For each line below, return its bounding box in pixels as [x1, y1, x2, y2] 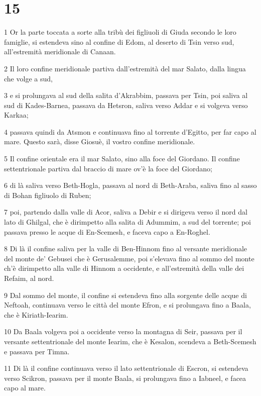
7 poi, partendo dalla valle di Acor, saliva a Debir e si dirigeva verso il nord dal [4, 207, 247, 217]
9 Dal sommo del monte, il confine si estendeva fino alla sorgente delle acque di [4, 289, 247, 300]
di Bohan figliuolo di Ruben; [4, 189, 91, 200]
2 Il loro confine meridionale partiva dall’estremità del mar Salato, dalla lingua [4, 63, 246, 73]
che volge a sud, [4, 73, 53, 83]
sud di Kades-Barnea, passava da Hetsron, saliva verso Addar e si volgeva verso [4, 100, 248, 110]
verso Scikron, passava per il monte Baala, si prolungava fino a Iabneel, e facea [4, 372, 246, 383]
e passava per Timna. [4, 346, 70, 356]
